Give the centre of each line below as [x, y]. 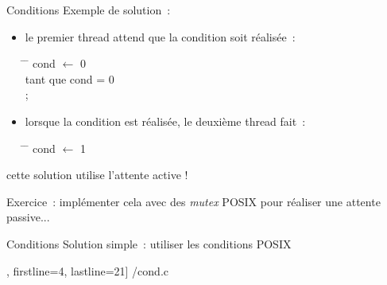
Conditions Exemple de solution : [89, 10]
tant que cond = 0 [70, 78]
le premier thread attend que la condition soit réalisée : [160, 36]
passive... [28, 217]
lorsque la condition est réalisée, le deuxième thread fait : [165, 121]
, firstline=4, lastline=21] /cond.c [88, 270]
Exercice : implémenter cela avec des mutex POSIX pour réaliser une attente [193, 201]
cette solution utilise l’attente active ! [97, 175]
